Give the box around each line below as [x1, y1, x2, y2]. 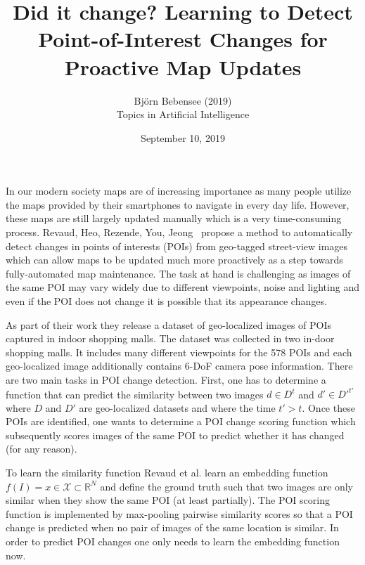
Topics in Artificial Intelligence [116, 107, 250, 122]
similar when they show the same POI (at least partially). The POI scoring [6, 493, 330, 507]
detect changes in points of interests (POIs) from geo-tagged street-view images [6, 238, 348, 253]
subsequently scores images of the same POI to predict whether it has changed [6, 427, 345, 442]
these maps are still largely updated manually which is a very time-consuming [6, 211, 342, 226]
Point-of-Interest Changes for [38, 25, 328, 53]
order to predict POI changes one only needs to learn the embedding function [6, 534, 340, 549]
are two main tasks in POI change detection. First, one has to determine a [6, 372, 326, 387]
